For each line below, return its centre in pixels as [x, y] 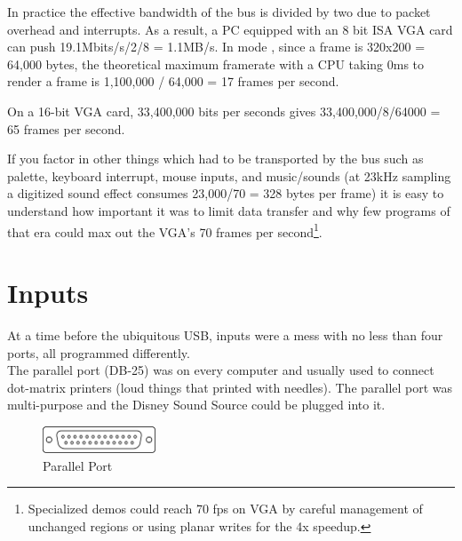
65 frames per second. [66, 128]
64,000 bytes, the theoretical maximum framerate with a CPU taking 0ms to [216, 64]
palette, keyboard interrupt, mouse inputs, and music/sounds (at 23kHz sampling [229, 175]
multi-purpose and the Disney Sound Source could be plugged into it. [196, 405]
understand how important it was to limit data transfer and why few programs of [229, 210]
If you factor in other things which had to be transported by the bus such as [215, 159]
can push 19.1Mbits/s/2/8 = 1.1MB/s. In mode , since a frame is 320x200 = [216, 47]
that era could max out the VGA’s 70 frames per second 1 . [165, 230]
